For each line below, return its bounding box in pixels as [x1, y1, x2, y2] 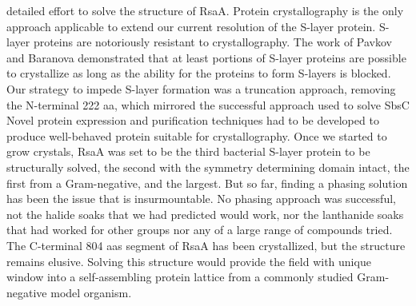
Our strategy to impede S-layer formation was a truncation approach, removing [6, 80, 396, 97]
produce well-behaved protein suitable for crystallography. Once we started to [6, 127, 387, 144]
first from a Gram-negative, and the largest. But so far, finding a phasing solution [6, 174, 408, 191]
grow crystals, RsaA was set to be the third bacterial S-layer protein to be [6, 143, 370, 160]
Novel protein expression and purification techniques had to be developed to [6, 112, 379, 129]
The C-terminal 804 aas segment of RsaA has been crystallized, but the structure [6, 236, 406, 253]
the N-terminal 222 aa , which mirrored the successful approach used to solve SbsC [6, 96, 410, 113]
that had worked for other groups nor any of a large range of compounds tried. [6, 221, 393, 238]
